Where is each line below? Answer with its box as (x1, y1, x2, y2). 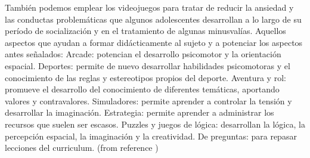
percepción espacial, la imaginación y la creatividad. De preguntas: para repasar (5, 129, 297, 142)
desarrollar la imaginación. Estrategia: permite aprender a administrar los (5, 106, 274, 119)
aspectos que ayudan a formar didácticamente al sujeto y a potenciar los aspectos (5, 36, 303, 48)
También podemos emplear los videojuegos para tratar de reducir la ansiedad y (5, 1, 294, 13)
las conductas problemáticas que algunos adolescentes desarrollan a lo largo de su (5, 13, 302, 25)
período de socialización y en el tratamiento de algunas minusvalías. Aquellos (5, 24, 286, 37)
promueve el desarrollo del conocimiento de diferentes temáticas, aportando (5, 83, 280, 95)
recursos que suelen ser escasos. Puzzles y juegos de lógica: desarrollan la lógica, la (5, 117, 305, 130)
